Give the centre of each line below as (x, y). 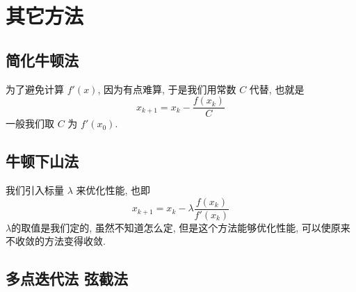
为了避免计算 (35, 89)
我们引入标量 (35, 190)
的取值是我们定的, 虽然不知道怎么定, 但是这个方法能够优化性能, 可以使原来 (181, 227)
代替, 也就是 (277, 89)
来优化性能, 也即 (113, 190)
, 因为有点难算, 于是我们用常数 (167, 89)
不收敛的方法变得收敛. (56, 241)
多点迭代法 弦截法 (67, 278)
